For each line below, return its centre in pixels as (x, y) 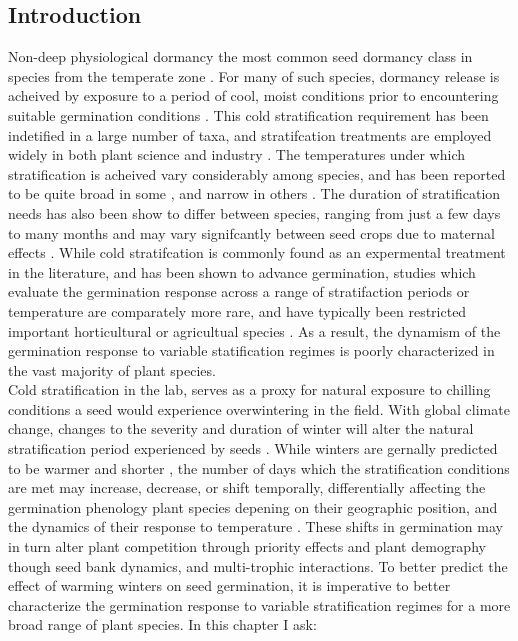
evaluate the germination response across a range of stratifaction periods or (239, 291)
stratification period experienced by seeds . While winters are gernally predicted (253, 448)
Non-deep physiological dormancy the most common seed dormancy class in (240, 56)
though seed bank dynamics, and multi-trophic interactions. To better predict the (258, 565)
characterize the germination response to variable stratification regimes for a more (259, 604)
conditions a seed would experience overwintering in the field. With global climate (259, 408)
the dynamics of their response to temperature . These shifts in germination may (255, 526)
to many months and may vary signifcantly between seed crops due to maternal (251, 232)
